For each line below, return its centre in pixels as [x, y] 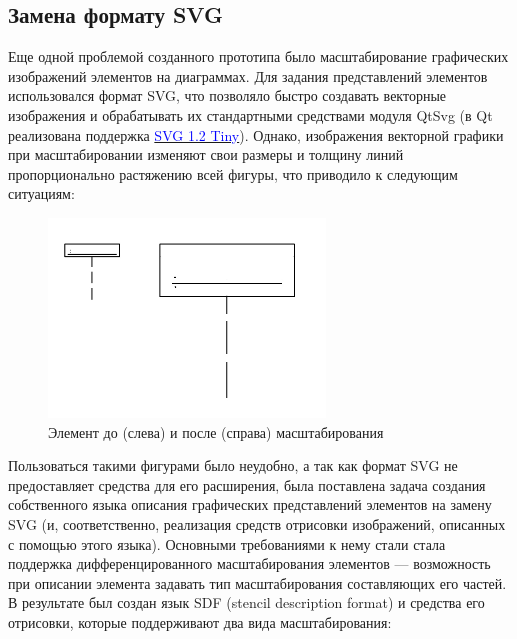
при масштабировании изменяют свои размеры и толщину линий [206, 154]
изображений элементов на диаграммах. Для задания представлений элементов [248, 75]
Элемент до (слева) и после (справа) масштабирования [216, 431]
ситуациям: [41, 193]
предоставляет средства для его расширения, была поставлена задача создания [247, 484]
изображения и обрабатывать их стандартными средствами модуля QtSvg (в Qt [250, 114]
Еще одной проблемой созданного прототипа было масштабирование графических [258, 56]
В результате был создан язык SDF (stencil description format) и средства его [246, 602]
